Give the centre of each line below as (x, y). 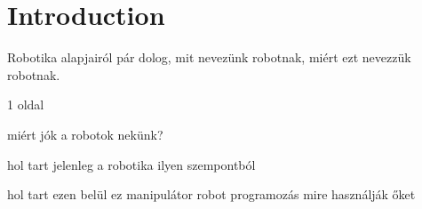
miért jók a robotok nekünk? (85, 134)
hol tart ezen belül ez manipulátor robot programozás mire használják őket (211, 194)
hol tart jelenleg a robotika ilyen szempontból (131, 164)
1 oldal (26, 104)
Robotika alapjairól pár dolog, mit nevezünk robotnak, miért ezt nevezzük (209, 57)
